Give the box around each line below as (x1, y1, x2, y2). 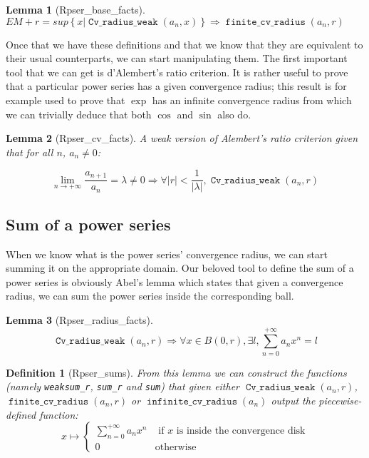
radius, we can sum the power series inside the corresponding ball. (6, 288, 294, 303)
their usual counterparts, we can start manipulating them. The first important (6, 51, 348, 66)
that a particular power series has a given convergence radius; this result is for (6, 78, 347, 93)
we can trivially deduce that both (6, 106, 152, 121)
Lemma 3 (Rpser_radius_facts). (6, 312, 153, 327)
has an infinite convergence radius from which (152, 92, 352, 107)
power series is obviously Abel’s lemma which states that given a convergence (6, 274, 343, 289)
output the (271, 392, 316, 407)
